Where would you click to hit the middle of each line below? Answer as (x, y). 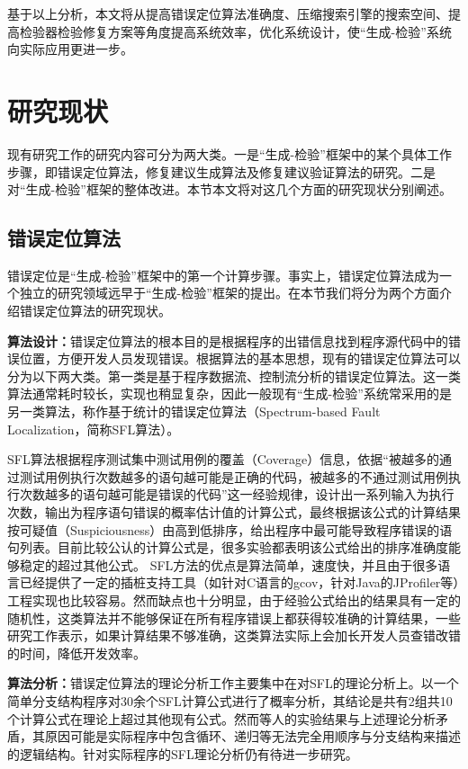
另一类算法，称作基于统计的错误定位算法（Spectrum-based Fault (194, 411)
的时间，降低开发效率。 (76, 653)
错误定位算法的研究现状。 (95, 311)
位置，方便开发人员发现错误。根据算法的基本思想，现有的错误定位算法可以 (240, 358)
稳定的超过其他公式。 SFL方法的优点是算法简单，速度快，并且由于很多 (229, 564)
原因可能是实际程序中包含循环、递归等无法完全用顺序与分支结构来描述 (252, 736)
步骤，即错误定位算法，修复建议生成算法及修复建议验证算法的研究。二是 (221, 171)
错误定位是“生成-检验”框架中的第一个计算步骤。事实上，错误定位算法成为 (223, 275)
